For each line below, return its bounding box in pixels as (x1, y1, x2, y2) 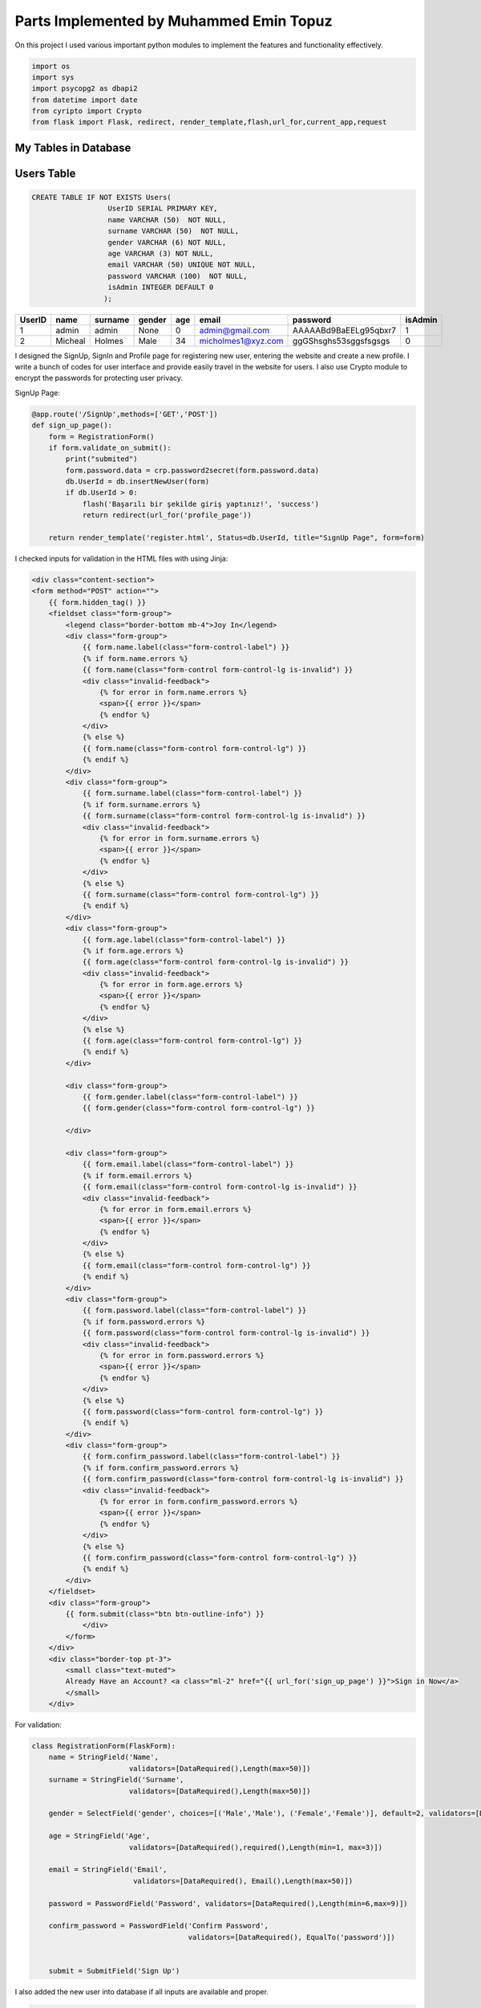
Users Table (14, 166, 76, 180)
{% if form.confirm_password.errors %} (82, 1463, 240, 1472)
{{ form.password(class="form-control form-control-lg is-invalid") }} (82, 1328, 370, 1337)
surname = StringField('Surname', (48, 1775, 184, 1785)
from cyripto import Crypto (31, 107, 142, 116)
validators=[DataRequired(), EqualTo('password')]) (188, 1932, 396, 1941)
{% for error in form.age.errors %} (99, 980, 244, 990)
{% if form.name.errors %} (82, 654, 188, 663)
